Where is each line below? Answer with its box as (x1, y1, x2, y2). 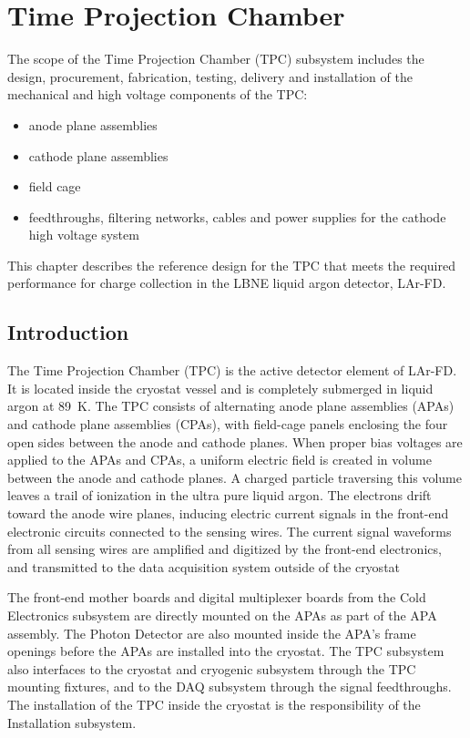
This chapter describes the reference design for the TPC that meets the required (7, 255, 455, 274)
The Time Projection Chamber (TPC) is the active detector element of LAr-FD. (7, 361, 457, 380)
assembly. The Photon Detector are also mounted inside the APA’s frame (7, 623, 416, 642)
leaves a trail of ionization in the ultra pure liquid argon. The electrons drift (7, 486, 432, 505)
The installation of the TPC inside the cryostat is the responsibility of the (7, 694, 421, 713)
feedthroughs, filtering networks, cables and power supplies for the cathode (28, 207, 446, 226)
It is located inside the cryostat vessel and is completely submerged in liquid (7, 378, 434, 397)
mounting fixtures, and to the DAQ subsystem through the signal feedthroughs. (7, 677, 452, 696)
